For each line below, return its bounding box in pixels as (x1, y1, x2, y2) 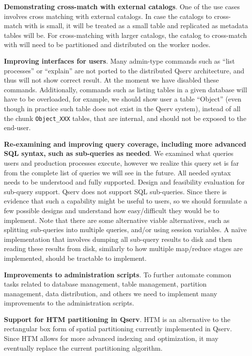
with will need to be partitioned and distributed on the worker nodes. (4, 39, 211, 50)
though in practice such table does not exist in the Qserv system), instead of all (4, 103, 241, 113)
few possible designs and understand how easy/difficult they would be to (4, 205, 220, 215)
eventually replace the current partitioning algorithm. (4, 342, 163, 353)
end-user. (4, 122, 31, 133)
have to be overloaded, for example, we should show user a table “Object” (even (4, 94, 241, 104)
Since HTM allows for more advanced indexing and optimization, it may (4, 333, 219, 343)
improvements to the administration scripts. (4, 298, 134, 308)
